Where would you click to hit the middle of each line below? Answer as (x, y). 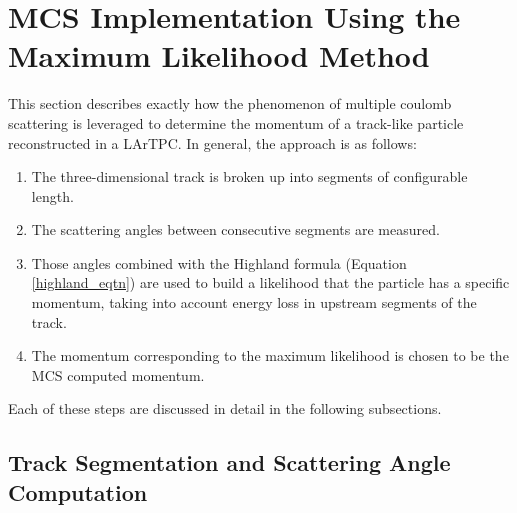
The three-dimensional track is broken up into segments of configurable (249, 176)
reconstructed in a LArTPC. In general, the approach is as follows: (212, 142)
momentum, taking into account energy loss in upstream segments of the (254, 302)
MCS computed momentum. (118, 374)
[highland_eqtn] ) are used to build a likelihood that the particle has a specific (270, 282)
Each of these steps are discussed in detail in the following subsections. (225, 408)
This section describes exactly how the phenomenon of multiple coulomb (230, 103)
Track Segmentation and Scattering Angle (229, 462)
